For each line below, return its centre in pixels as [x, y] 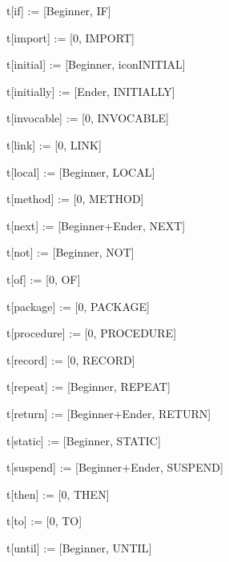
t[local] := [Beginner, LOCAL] [80, 171]
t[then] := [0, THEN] [58, 494]
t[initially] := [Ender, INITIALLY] [90, 91]
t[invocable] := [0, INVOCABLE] [87, 118]
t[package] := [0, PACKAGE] [78, 306]
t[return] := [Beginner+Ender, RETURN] [108, 413]
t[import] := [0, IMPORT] [70, 37]
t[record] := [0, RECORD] [70, 359]
